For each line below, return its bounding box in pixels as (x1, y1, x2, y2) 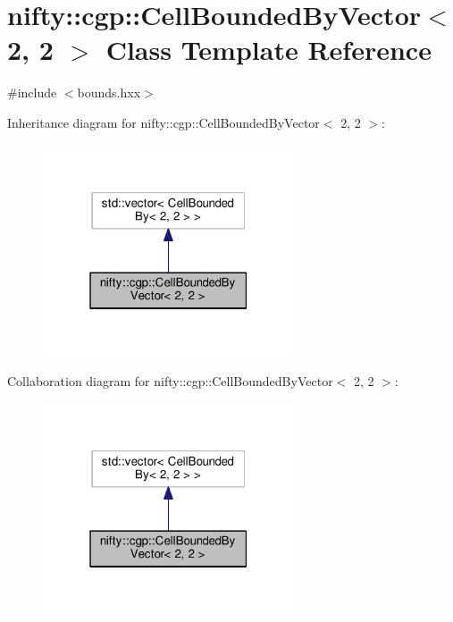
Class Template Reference (105, 31, 432, 68)
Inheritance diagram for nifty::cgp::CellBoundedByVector (7, 113, 320, 131)
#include (7, 83, 57, 102)
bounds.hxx (77, 83, 141, 102)
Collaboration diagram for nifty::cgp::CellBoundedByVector (7, 372, 333, 391)
